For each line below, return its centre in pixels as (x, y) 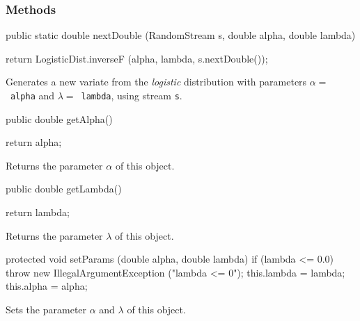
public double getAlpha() (59, 118)
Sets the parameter (46, 309)
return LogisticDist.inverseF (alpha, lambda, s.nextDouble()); (137, 58)
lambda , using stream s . (132, 95)
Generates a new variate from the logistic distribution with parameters (156, 82)
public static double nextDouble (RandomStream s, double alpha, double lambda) (181, 35)
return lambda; (38, 212)
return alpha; (34, 142)
